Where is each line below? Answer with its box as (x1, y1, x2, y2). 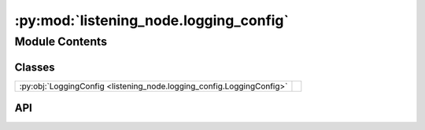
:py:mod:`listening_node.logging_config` (14, 12, 290, 29)
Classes (14, 60, 55, 74)
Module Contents (14, 34, 108, 49)
